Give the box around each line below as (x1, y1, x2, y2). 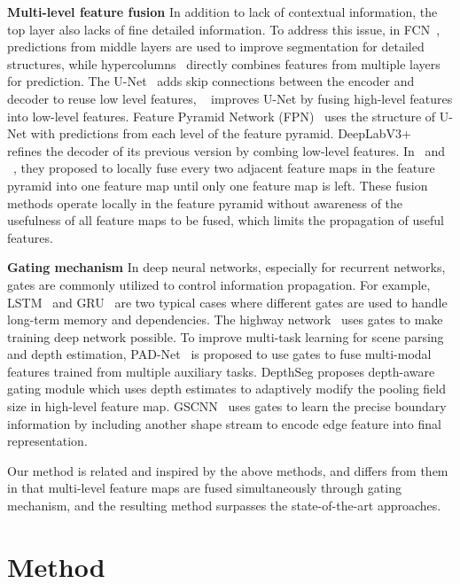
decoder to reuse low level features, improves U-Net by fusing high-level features (7, 89, 453, 107)
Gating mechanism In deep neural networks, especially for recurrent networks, (7, 258, 446, 276)
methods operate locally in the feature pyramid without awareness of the (7, 193, 403, 212)
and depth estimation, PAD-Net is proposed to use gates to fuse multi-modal (7, 345, 432, 363)
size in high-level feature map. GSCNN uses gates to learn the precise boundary (7, 397, 447, 416)
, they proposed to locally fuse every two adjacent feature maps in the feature (13, 159, 435, 177)
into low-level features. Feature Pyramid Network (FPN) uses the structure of (7, 106, 436, 125)
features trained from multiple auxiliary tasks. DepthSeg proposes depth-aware (7, 362, 435, 380)
